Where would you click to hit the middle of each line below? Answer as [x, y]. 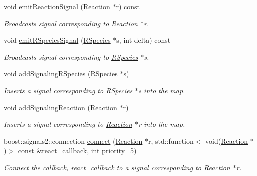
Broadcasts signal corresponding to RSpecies [71, 57]
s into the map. [162, 90]
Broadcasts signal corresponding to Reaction [71, 23]
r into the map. [161, 124]
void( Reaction [227, 141]
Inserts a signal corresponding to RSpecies [68, 90]
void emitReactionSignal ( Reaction [57, 6]
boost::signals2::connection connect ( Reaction [73, 141]
